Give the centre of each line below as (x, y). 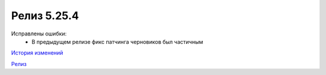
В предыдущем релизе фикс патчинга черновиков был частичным (117, 41)
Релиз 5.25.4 (45, 16)
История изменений (37, 53)
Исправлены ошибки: (39, 34)
